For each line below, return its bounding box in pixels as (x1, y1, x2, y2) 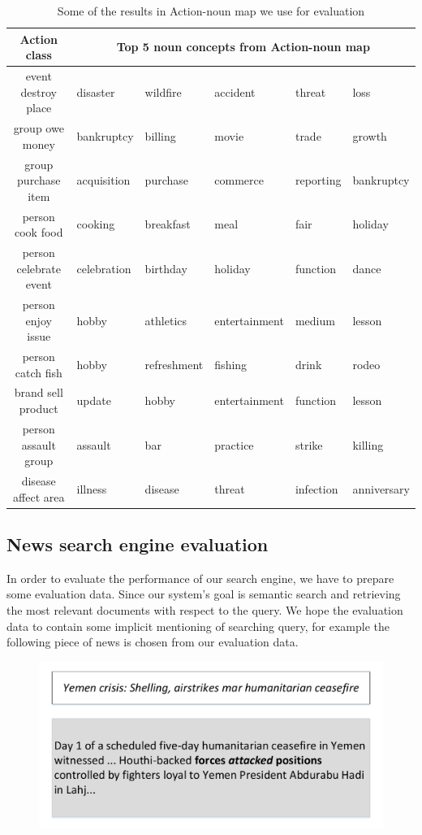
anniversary (352, 480, 410, 497)
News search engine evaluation (6, 532, 269, 557)
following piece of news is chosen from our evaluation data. (6, 633, 299, 650)
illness (76, 480, 107, 497)
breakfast (144, 215, 191, 233)
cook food (15, 224, 63, 241)
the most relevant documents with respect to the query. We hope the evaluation (6, 602, 403, 619)
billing (144, 127, 176, 144)
